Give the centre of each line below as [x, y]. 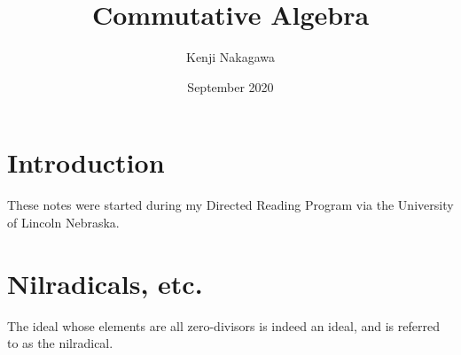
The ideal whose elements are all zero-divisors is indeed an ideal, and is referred [223, 325]
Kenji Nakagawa [230, 57]
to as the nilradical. [60, 343]
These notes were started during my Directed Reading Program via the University [230, 205]
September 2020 [230, 86]
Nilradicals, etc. [105, 283]
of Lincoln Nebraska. [63, 222]
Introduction [86, 162]
